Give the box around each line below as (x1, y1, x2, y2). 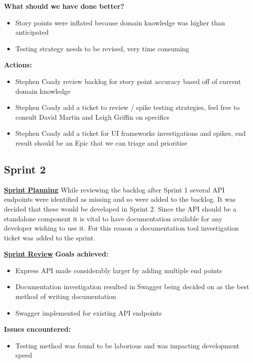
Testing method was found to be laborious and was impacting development (15, 340, 240, 350)
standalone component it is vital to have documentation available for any (4, 213, 222, 223)
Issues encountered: (4, 324, 71, 334)
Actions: (4, 60, 32, 70)
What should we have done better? (4, 1, 124, 11)
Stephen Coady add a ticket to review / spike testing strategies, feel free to (15, 102, 240, 112)
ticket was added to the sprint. (4, 232, 96, 242)
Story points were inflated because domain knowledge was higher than (15, 17, 225, 27)
